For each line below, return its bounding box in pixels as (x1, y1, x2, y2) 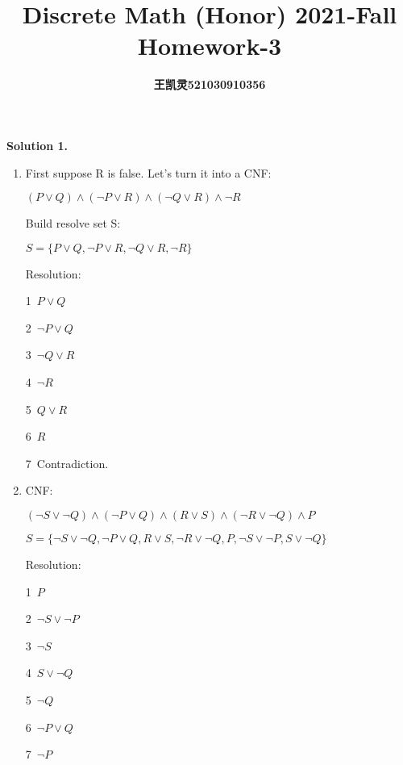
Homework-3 (137, 29, 282, 62)
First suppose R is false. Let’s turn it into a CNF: (25, 164, 272, 181)
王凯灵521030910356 (153, 76, 266, 93)
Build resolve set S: (25, 215, 121, 232)
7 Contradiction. (25, 454, 109, 471)
